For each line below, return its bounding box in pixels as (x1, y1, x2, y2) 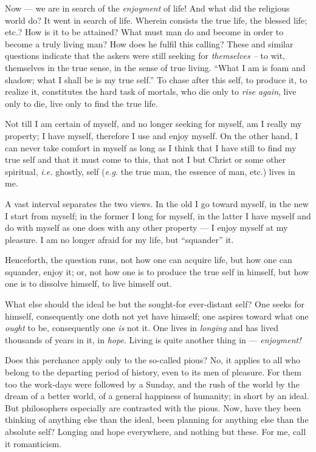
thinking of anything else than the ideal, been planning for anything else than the (5, 413, 309, 426)
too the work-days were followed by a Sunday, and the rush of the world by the (5, 377, 300, 390)
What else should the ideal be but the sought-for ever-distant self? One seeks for (5, 298, 304, 310)
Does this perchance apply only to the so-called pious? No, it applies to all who (5, 354, 300, 366)
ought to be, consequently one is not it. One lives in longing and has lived (5, 321, 279, 334)
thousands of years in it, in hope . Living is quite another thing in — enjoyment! (5, 333, 301, 346)
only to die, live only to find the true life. (5, 97, 158, 109)
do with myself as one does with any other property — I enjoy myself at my (5, 221, 288, 234)
